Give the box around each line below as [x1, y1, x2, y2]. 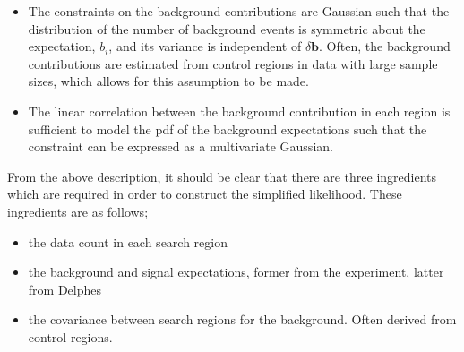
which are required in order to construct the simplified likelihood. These [7, 185, 402, 203]
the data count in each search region [28, 232, 228, 251]
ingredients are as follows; [7, 202, 149, 220]
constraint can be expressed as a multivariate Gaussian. [28, 137, 333, 156]
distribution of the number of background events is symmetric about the [28, 19, 425, 38]
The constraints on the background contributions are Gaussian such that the [28, 2, 450, 20]
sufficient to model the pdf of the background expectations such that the [28, 119, 427, 138]
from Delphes [28, 279, 101, 298]
